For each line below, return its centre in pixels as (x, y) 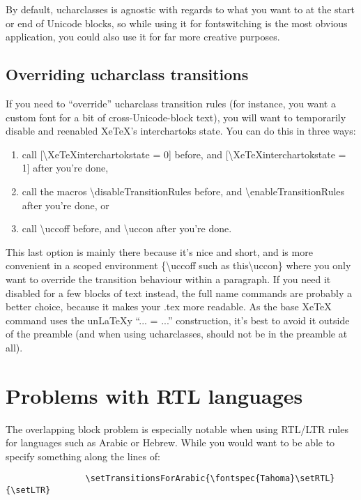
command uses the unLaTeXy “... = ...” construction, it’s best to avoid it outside (178, 320)
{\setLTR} (28, 491)
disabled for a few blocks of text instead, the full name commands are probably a (179, 293)
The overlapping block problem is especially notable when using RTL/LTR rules (177, 429)
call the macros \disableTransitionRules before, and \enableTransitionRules (183, 191)
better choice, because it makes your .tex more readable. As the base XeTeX (169, 306)
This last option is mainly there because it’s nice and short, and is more (159, 251)
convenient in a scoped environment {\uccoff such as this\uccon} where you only (178, 265)
